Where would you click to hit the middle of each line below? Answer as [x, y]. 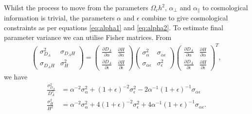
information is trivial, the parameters [59, 18]
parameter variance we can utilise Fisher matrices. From [88, 37]
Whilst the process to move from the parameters [76, 7]
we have [16, 76]
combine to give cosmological [185, 18]
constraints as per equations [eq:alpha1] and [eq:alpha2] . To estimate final [114, 28]
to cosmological [225, 7]
